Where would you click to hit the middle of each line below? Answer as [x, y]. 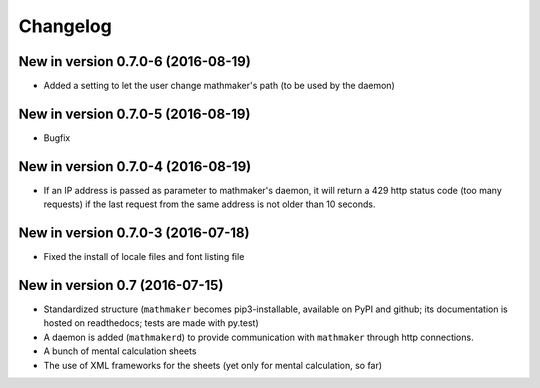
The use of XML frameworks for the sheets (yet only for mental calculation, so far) [213, 365]
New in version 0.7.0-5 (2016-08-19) [134, 113]
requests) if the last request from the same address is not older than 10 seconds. [209, 204]
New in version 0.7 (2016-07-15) [121, 285]
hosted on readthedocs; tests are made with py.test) [151, 323]
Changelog [65, 26]
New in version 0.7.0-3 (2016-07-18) [134, 233]
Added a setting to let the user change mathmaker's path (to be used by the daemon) [219, 86]
